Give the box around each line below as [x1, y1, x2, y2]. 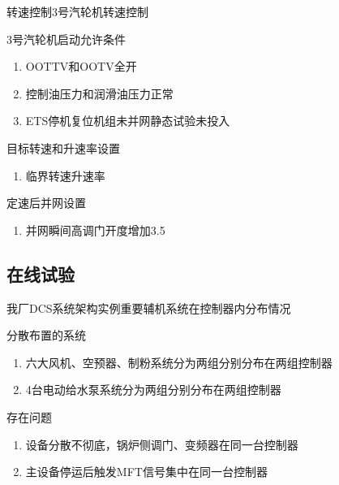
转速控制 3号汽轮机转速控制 [6, 3, 148, 19]
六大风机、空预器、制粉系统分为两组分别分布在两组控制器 [25, 353, 333, 370]
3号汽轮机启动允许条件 [6, 30, 126, 47]
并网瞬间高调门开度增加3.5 [25, 221, 165, 238]
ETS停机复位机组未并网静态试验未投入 [25, 112, 230, 129]
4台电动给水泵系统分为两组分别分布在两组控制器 [25, 381, 281, 398]
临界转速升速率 [25, 167, 105, 184]
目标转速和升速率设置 [6, 139, 120, 156]
